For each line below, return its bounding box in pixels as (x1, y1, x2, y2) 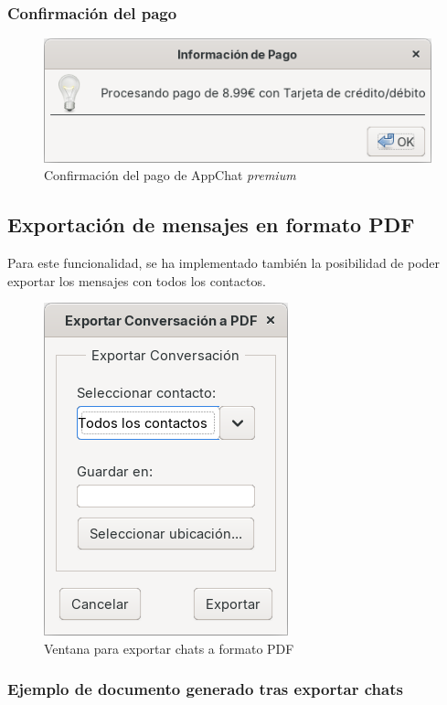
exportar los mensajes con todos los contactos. (7, 271, 266, 290)
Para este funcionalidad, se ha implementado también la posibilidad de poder (7, 253, 441, 272)
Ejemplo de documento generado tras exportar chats (7, 678, 403, 700)
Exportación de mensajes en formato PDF (7, 210, 415, 239)
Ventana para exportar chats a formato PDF (44, 638, 294, 657)
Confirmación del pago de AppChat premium (44, 166, 296, 185)
